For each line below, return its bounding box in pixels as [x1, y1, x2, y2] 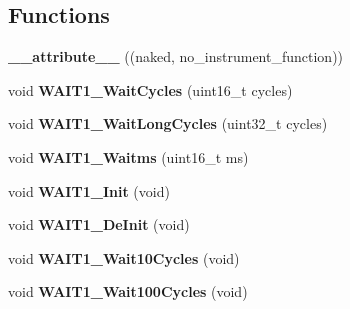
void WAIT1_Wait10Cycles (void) [8, 247, 240, 268]
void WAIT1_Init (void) [8, 180, 170, 201]
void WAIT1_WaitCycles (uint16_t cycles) [8, 79, 293, 100]
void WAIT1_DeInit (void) [8, 214, 190, 235]
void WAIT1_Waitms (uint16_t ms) [8, 146, 249, 167]
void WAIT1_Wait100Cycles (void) [8, 281, 248, 302]
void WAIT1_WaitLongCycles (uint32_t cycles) [8, 113, 328, 134]
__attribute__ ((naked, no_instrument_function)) [8, 46, 344, 67]
